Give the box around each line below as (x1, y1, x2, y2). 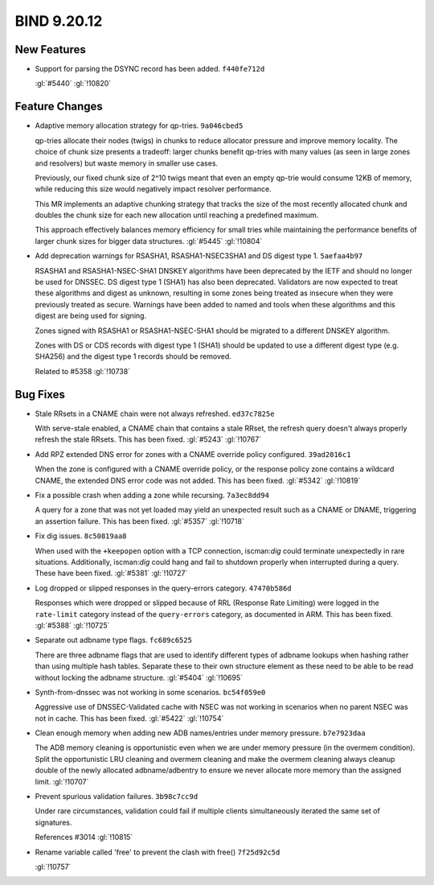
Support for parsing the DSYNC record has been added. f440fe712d (35, 64, 265, 74)
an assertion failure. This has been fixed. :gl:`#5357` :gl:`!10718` (35, 516, 244, 526)
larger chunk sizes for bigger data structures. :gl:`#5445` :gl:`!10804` (35, 236, 263, 245)
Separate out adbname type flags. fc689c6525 (35, 636, 193, 645)
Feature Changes (14, 100, 104, 113)
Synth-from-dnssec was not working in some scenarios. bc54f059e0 (35, 687, 266, 697)
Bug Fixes (14, 387, 66, 401)
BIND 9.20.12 (14, 12, 103, 30)
